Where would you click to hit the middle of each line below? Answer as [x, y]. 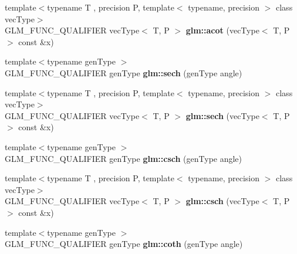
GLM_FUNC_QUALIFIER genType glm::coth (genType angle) [124, 244]
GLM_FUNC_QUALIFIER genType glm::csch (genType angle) [124, 158]
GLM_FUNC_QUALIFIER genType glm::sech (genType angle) [124, 72]
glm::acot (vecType [222, 30]
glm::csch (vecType [222, 201]
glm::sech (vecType [222, 115]
